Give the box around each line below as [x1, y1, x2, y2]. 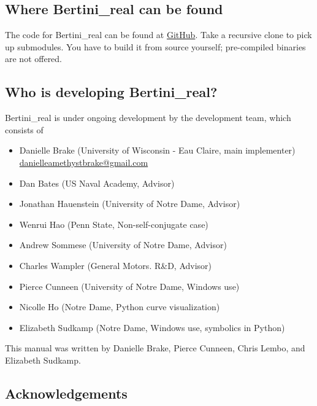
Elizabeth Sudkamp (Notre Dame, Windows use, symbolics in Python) [19, 321, 285, 334]
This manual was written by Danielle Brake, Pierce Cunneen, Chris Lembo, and [5, 342, 305, 354]
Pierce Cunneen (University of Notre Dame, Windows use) [19, 279, 240, 292]
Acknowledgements [5, 383, 128, 402]
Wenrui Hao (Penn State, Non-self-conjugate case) [19, 217, 208, 230]
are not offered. [5, 52, 63, 65]
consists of [5, 123, 44, 136]
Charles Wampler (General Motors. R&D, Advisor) [19, 259, 212, 271]
